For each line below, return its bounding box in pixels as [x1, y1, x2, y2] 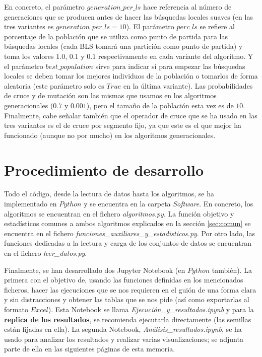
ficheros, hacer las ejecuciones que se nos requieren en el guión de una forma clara [4, 284, 256, 295]
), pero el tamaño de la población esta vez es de [86, 100, 234, 110]
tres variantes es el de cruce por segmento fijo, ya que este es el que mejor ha [4, 120, 242, 130]
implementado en [4, 198, 57, 209]
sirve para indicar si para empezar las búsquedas [95, 60, 245, 71]
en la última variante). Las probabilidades [123, 80, 253, 91]
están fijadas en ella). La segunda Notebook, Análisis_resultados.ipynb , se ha [4, 324, 242, 334]
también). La [212, 264, 252, 275]
